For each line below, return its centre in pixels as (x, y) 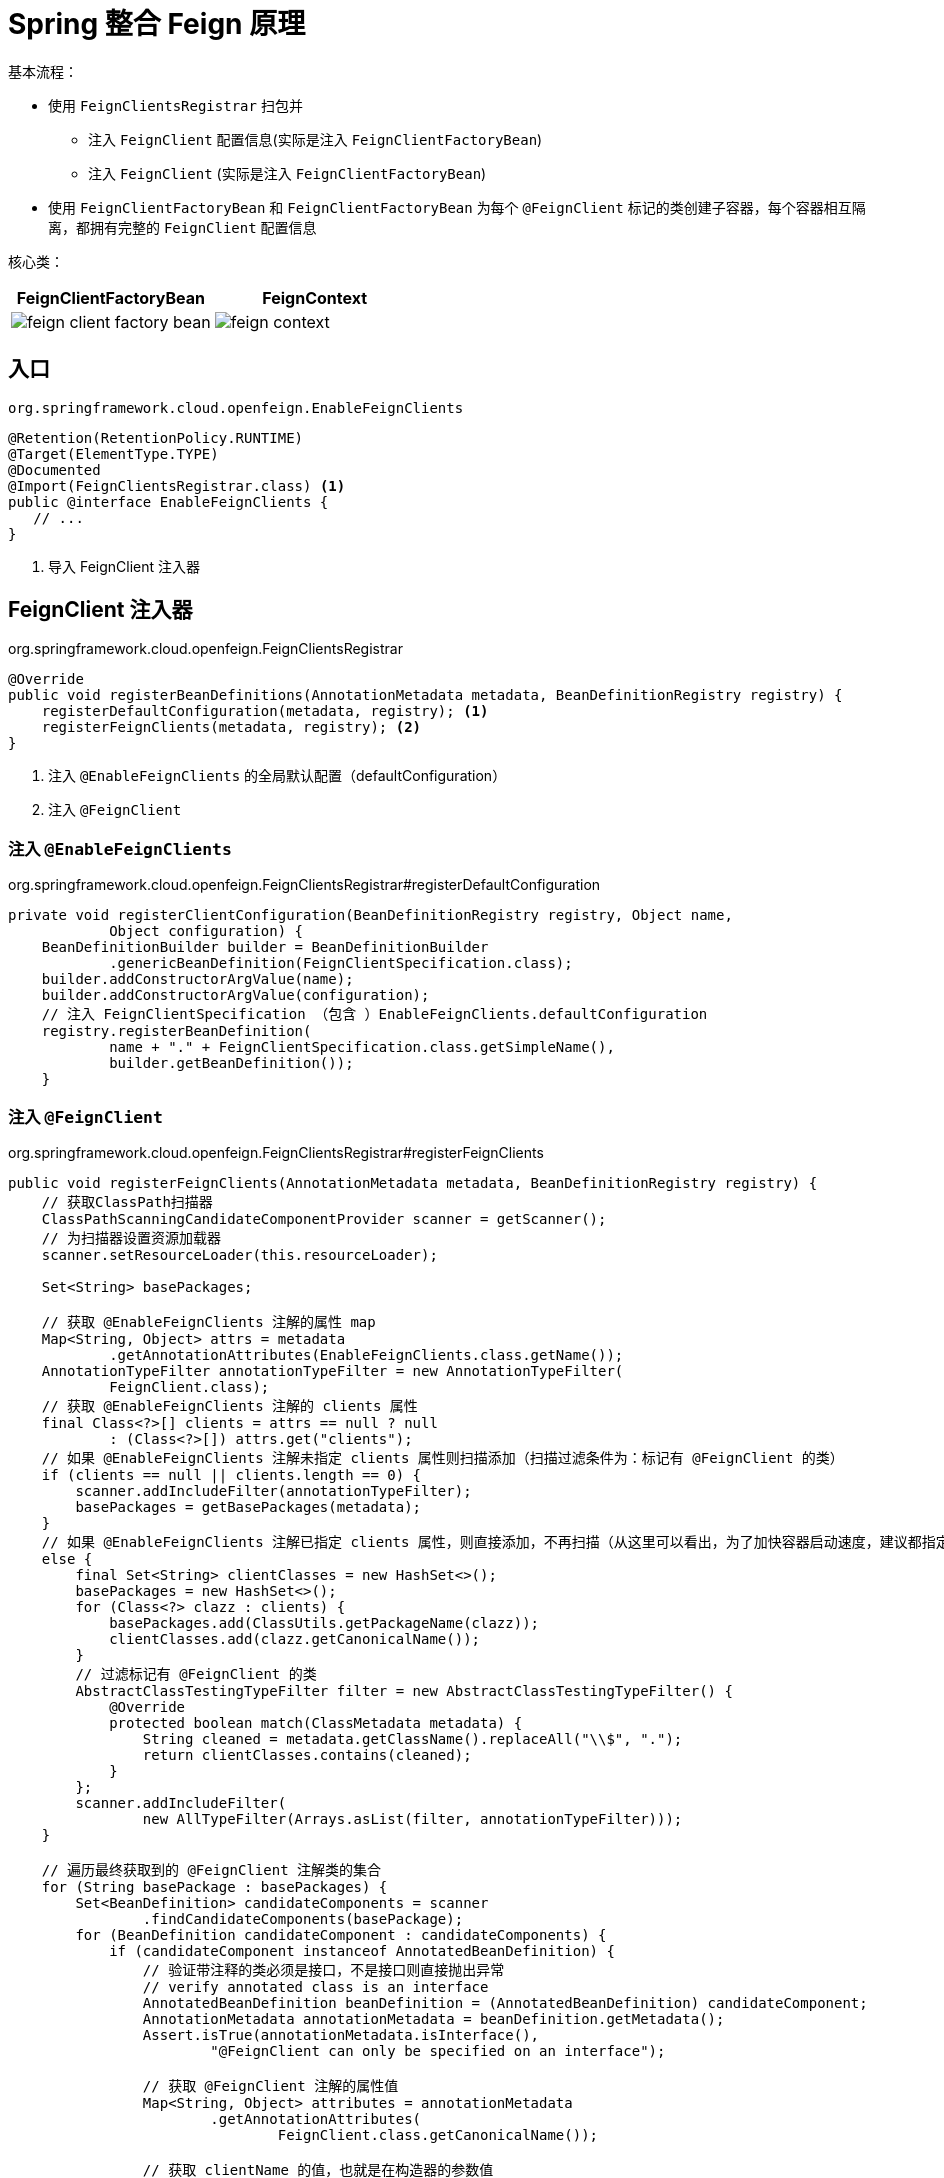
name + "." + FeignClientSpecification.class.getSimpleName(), (362, 1047)
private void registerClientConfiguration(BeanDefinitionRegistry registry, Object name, (370, 915)
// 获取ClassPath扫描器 (127, 1201)
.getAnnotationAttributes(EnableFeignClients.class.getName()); (366, 1354)
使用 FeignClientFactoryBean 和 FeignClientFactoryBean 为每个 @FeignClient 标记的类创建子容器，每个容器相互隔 (457, 207)
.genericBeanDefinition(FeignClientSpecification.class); (341, 963)
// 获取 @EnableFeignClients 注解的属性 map (208, 1321)
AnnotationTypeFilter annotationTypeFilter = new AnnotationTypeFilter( (332, 1370)
